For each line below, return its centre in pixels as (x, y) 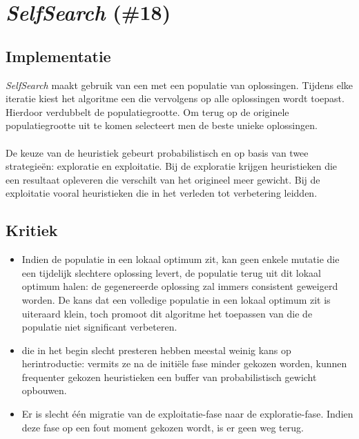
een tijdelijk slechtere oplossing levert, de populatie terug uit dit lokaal (171, 272)
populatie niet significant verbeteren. (99, 327)
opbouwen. (44, 390)
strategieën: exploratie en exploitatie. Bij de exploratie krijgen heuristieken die (172, 166)
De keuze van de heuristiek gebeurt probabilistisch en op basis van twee (157, 152)
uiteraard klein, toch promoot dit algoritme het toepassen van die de (167, 313)
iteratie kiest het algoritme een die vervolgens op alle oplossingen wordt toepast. (175, 98)
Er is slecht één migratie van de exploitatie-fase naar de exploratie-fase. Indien (187, 414)
